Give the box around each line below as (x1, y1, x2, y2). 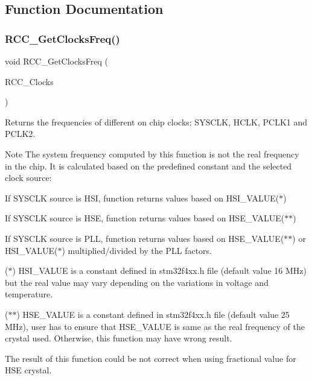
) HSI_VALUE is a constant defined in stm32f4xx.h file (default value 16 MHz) (12, 264, 307, 277)
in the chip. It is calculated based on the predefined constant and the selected (5, 159, 292, 172)
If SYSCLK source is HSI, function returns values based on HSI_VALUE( (5, 191, 279, 204)
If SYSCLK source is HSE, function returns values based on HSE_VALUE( (5, 212, 285, 224)
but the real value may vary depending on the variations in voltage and (5, 276, 269, 288)
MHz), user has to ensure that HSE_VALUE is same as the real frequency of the (5, 320, 305, 332)
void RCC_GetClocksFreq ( (5, 55, 108, 67)
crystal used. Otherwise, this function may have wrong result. (5, 332, 232, 344)
